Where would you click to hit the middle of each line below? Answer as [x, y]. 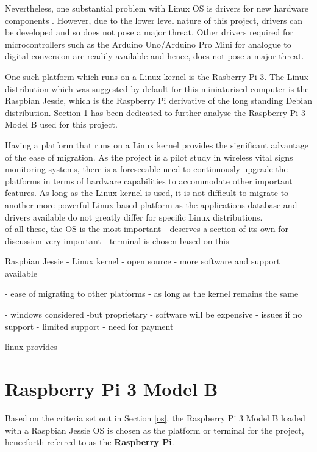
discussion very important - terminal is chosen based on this [117, 240]
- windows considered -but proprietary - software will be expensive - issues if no [154, 314]
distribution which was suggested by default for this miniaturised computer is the [157, 88]
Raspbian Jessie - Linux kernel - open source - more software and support [143, 261]
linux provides [31, 347]
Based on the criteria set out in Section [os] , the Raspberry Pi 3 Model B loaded [155, 417]
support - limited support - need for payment [89, 326]
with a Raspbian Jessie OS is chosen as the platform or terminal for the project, [155, 430]
